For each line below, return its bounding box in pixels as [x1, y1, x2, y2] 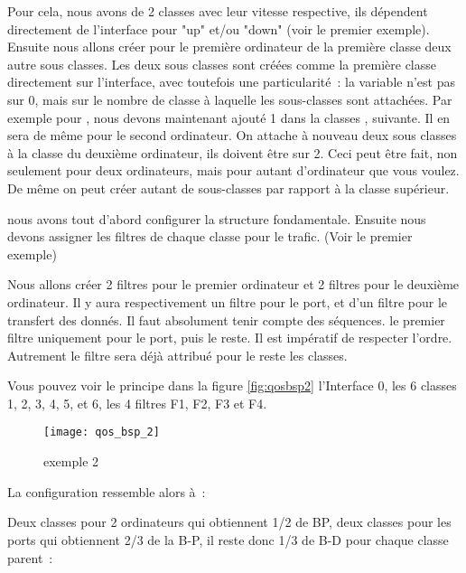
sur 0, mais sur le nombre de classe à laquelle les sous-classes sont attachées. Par [7, 89, 452, 108]
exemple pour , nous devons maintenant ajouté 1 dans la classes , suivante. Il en [7, 108, 451, 127]
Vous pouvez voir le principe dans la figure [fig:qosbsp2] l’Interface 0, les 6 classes [7, 376, 457, 395]
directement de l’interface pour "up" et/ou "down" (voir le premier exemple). [7, 19, 430, 38]
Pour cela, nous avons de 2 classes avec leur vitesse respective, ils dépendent [7, 2, 428, 20]
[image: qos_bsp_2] [43, 426, 160, 439]
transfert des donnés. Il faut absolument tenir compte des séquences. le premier [7, 310, 445, 329]
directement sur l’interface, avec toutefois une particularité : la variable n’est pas [7, 72, 455, 91]
